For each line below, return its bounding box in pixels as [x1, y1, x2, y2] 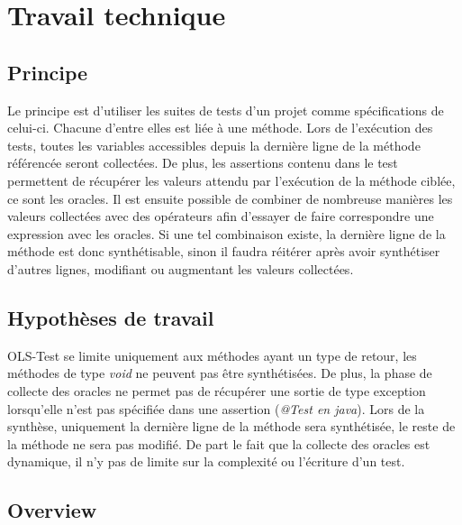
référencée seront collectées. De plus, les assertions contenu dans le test [7, 153, 398, 172]
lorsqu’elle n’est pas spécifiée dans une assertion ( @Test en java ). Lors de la [7, 399, 425, 418]
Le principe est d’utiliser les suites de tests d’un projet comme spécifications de [7, 100, 444, 119]
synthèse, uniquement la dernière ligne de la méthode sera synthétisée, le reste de [7, 417, 456, 436]
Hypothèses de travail [7, 303, 214, 331]
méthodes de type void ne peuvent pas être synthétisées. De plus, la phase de [7, 364, 432, 382]
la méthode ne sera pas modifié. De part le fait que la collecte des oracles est [7, 434, 430, 453]
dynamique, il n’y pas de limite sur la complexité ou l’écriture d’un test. [7, 452, 405, 471]
